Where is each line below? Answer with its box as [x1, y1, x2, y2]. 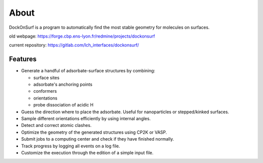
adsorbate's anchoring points [33, 81, 93, 87]
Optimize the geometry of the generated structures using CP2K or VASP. [21, 129, 168, 135]
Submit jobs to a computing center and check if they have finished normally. [21, 136, 174, 142]
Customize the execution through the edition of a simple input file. [21, 149, 153, 156]
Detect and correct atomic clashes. [21, 122, 92, 128]
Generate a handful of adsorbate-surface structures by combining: [21, 68, 155, 74]
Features [9, 55, 37, 63]
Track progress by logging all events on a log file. [21, 143, 120, 149]
